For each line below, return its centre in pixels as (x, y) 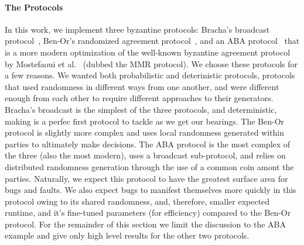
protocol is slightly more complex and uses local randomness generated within (144, 132)
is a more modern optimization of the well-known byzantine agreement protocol (148, 52)
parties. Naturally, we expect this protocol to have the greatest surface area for (146, 178)
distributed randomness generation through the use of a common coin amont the (149, 166)
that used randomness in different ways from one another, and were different (142, 86)
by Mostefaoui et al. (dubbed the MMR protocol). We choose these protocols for (151, 63)
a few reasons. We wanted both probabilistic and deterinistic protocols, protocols (150, 75)
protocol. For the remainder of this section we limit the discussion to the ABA (146, 224)
